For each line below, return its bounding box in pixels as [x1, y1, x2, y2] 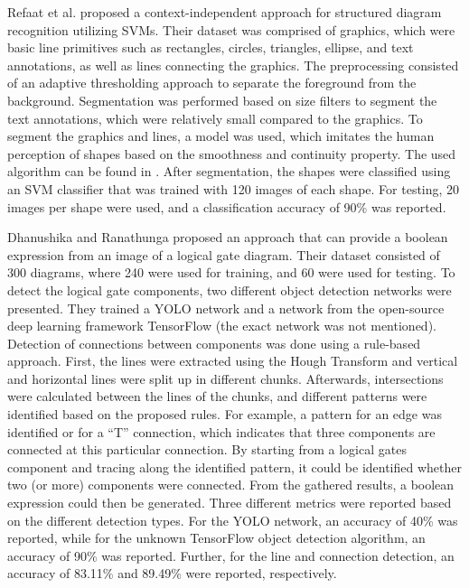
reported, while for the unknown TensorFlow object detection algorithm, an [7, 528, 426, 547]
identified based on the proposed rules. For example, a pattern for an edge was [7, 405, 442, 424]
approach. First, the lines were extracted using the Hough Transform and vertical [7, 351, 458, 370]
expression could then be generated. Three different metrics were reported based [7, 493, 452, 512]
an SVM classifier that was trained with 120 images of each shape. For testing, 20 [7, 179, 460, 198]
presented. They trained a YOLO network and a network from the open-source [7, 298, 445, 317]
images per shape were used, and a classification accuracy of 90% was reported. [7, 197, 446, 216]
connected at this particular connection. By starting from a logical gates [7, 440, 407, 459]
